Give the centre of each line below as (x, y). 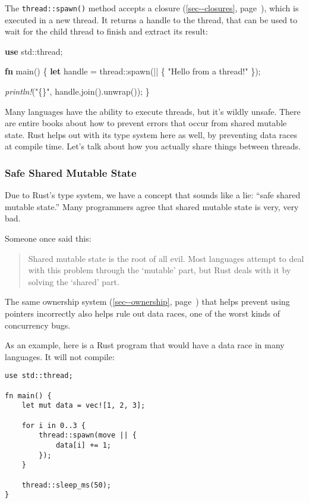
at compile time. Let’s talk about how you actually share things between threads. (153, 146)
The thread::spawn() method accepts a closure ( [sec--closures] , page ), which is (152, 8)
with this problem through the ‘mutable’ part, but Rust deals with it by (160, 270)
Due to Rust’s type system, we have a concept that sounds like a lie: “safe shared (153, 195)
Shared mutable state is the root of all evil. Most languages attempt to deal (166, 258)
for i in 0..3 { (54, 425)
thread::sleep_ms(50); (66, 485)
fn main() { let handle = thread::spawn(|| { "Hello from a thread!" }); (133, 71)
